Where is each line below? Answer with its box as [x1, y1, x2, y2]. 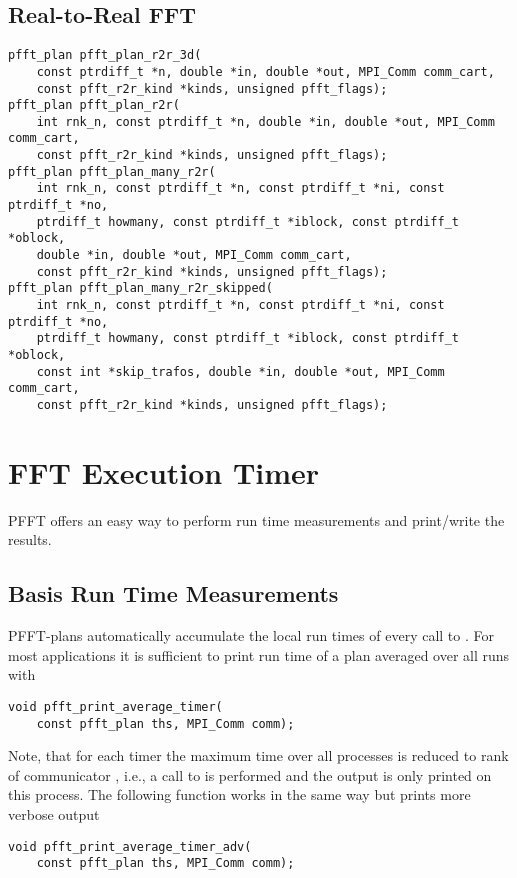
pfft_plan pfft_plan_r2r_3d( [8, 48, 202, 63]
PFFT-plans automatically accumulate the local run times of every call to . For [8, 625, 494, 646]
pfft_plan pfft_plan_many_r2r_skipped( [8, 281, 273, 296]
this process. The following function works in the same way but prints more [8, 784, 471, 805]
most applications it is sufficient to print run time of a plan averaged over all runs [8, 644, 510, 665]
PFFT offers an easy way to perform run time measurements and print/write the [8, 509, 505, 530]
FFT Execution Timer [8, 451, 320, 492]
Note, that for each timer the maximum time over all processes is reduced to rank [8, 745, 509, 766]
